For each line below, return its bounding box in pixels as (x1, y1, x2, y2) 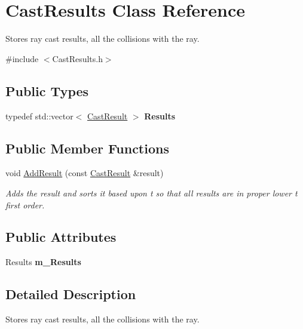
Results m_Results (5, 256, 81, 268)
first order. (5, 198, 45, 211)
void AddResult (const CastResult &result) (5, 167, 164, 179)
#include (5, 52, 39, 64)
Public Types (5, 81, 89, 100)
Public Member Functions (5, 139, 169, 157)
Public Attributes (5, 227, 117, 246)
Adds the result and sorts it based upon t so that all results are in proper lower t (5, 186, 298, 199)
